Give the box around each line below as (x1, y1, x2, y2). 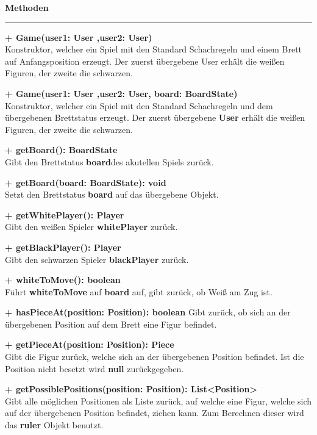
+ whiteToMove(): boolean (5, 273, 121, 286)
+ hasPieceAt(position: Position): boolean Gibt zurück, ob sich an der (5, 306, 291, 318)
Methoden (5, 1, 49, 13)
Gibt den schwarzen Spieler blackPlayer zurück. (5, 253, 189, 265)
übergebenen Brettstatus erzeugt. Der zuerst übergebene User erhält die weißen (5, 111, 305, 124)
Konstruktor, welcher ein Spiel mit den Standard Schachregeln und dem (5, 99, 273, 112)
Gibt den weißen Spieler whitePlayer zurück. (5, 220, 178, 233)
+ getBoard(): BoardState (5, 143, 118, 156)
